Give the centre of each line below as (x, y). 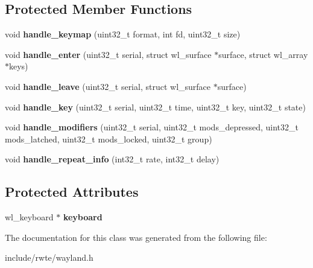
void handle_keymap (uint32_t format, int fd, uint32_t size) (123, 34)
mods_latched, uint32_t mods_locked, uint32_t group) (109, 139)
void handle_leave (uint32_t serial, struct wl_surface (108, 86)
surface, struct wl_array (263, 54)
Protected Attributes (72, 192)
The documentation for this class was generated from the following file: (136, 237)
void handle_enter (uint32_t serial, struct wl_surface (108, 54)
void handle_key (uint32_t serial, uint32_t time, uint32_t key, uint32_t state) (155, 107)
